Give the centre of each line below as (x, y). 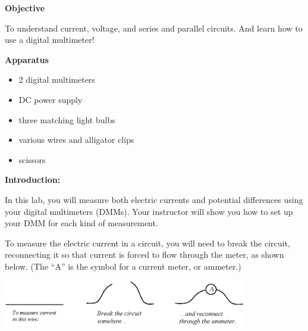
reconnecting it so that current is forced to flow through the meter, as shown (144, 255)
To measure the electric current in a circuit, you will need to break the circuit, (147, 243)
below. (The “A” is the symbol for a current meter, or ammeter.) (123, 266)
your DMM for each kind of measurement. (81, 223)
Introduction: (33, 179)
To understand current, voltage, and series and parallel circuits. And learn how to (154, 28)
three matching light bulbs (67, 119)
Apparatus (27, 59)
